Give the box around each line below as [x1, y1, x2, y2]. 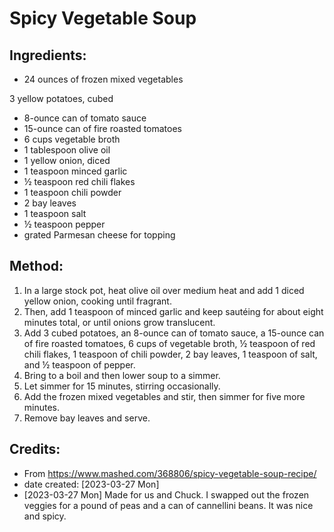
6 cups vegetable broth [23, 133, 121, 145]
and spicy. [23, 510, 67, 522]
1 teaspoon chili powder [23, 187, 122, 198]
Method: [9, 258, 64, 275]
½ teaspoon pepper [23, 218, 106, 230]
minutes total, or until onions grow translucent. [23, 316, 216, 328]
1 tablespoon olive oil [23, 144, 111, 156]
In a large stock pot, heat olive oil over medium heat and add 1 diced [23, 284, 305, 296]
